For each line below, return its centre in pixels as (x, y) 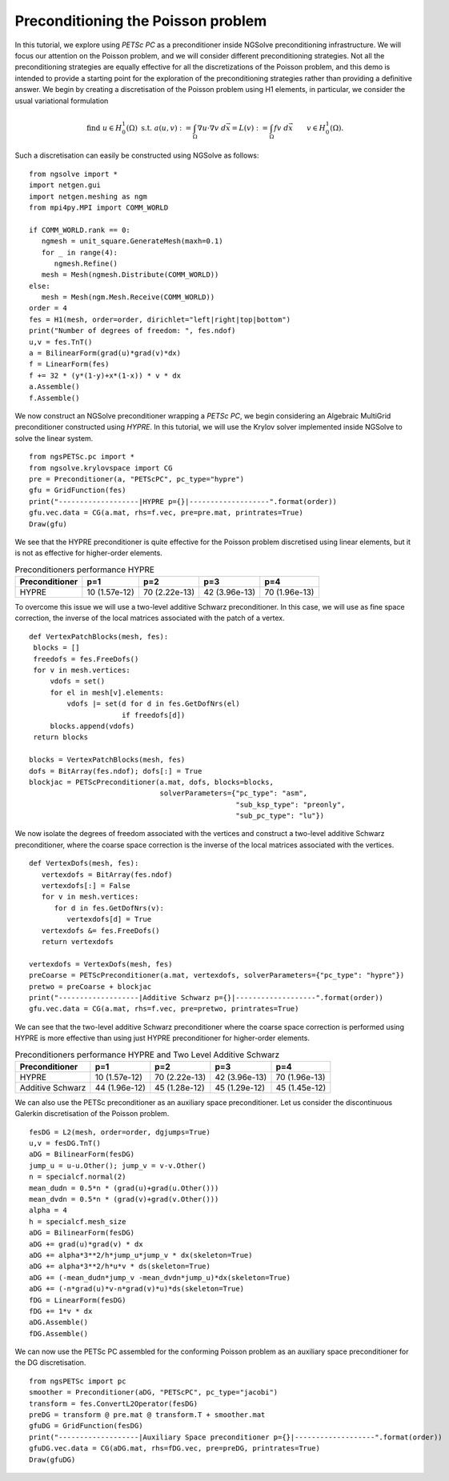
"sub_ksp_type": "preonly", (291, 805)
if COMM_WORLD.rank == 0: (80, 230)
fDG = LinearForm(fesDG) (78, 1300)
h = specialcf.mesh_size (78, 1221)
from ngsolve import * (74, 174)
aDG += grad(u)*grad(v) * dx (86, 1244)
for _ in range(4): (80, 252)
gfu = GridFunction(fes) (78, 490)
